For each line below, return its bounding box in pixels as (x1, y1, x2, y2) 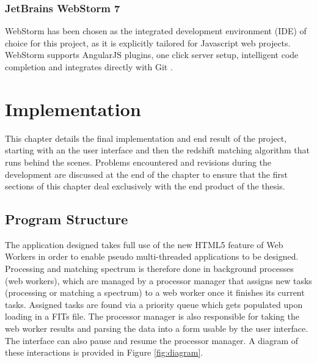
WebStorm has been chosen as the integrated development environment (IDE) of (5, 24, 307, 37)
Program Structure (5, 210, 128, 229)
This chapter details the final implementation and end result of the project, (5, 131, 287, 144)
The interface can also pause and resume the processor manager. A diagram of (5, 334, 299, 346)
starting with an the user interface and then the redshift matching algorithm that (5, 144, 310, 156)
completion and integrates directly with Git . (5, 61, 173, 73)
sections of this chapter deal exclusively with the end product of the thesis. (5, 180, 285, 193)
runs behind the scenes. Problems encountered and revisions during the (5, 155, 272, 168)
